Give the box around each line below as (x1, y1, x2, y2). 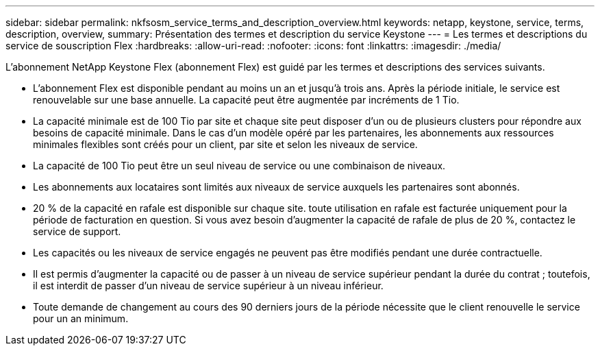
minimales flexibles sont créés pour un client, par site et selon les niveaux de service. (33, 138, 418, 150)
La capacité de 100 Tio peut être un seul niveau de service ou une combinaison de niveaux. (33, 160, 446, 171)
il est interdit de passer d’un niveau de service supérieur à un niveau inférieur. (33, 280, 384, 291)
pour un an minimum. (33, 313, 129, 324)
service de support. (33, 226, 121, 237)
